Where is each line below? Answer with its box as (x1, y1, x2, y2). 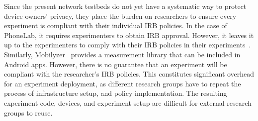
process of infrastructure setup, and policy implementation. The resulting (4, 88, 227, 98)
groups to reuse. (4, 107, 53, 118)
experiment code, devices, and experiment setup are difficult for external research (4, 97, 252, 108)
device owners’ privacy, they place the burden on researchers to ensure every (4, 10, 237, 21)
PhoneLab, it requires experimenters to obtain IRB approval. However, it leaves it (4, 30, 254, 40)
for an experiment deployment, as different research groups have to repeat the (4, 78, 241, 88)
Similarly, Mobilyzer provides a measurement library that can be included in (4, 49, 241, 59)
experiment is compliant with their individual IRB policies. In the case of (4, 20, 227, 31)
